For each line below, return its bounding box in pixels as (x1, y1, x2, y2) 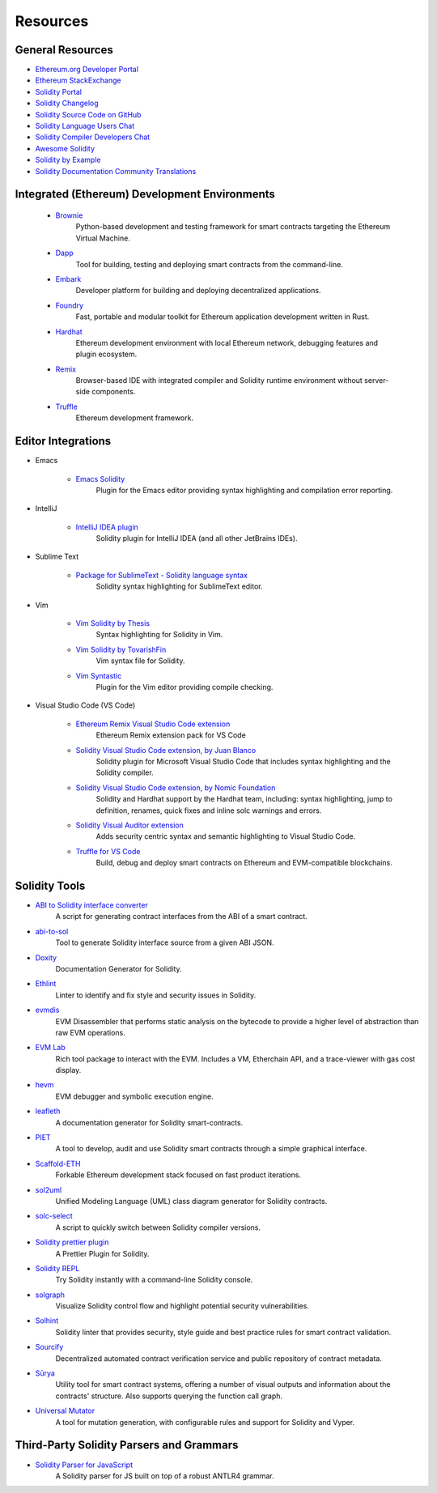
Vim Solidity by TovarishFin (75, 644, 167, 654)
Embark (55, 274, 82, 283)
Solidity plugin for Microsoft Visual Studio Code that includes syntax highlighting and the (95, 756, 392, 766)
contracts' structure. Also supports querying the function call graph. (55, 1391, 283, 1401)
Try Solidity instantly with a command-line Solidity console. (55, 1275, 253, 1285)
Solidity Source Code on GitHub (35, 109, 142, 119)
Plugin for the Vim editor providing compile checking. (95, 683, 274, 691)
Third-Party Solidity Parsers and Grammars (15, 1438, 239, 1453)
